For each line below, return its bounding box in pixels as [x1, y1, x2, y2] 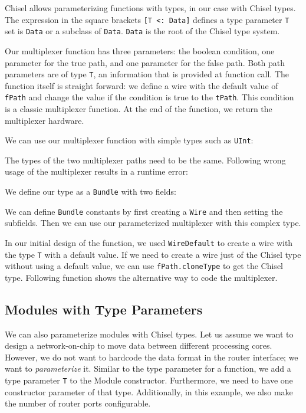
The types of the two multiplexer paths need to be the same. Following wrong [5, 153, 286, 166]
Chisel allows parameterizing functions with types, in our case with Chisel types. [5, 2, 296, 14]
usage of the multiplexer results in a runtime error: [5, 165, 188, 178]
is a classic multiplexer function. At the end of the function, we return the [5, 103, 272, 114]
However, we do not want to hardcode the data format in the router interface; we [5, 350, 298, 363]
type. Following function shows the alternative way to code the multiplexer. [5, 271, 278, 283]
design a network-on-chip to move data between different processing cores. [5, 339, 272, 352]
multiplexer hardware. [5, 114, 84, 126]
